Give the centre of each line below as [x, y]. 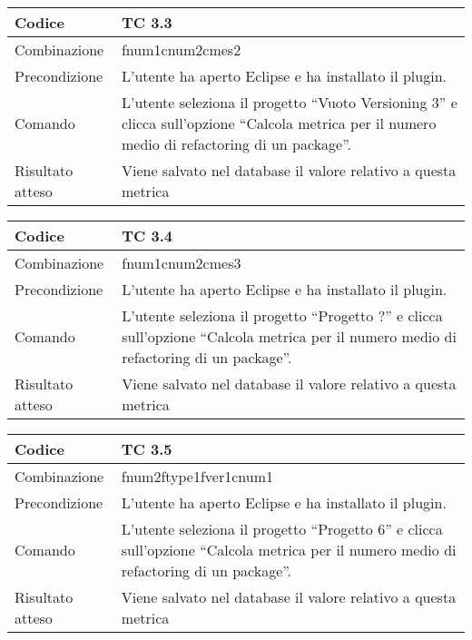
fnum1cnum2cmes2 [181, 49]
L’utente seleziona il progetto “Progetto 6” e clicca [282, 529]
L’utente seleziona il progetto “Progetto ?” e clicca [282, 315]
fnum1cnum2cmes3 [182, 263]
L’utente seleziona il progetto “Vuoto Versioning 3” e [289, 102]
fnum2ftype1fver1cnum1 [197, 476]
